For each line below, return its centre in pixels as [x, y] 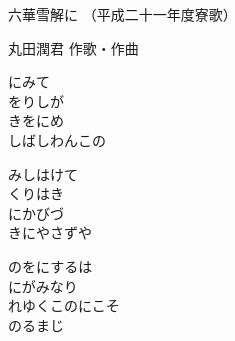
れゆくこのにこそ [64, 305]
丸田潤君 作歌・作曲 [73, 47]
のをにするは [50, 265]
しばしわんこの [57, 139]
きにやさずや [50, 232]
